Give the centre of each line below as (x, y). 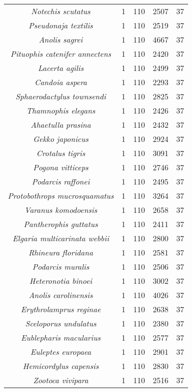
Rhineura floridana (61, 252)
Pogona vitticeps (61, 167)
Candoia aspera (61, 82)
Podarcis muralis (61, 266)
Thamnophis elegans (61, 110)
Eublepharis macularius (61, 337)
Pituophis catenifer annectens (61, 54)
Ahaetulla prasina (61, 125)
